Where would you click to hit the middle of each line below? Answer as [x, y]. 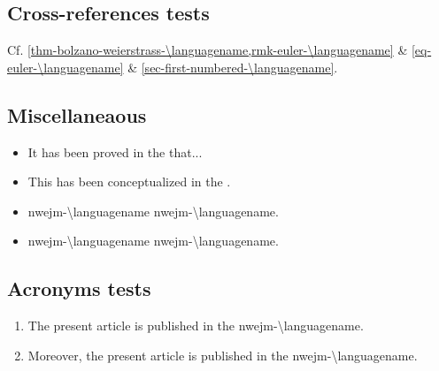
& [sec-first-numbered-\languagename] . [233, 67]
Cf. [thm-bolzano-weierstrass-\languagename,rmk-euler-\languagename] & [208, 50]
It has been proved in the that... [115, 151]
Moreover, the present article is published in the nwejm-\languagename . [223, 355]
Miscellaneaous [77, 114]
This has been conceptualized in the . [129, 182]
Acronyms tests [79, 288]
